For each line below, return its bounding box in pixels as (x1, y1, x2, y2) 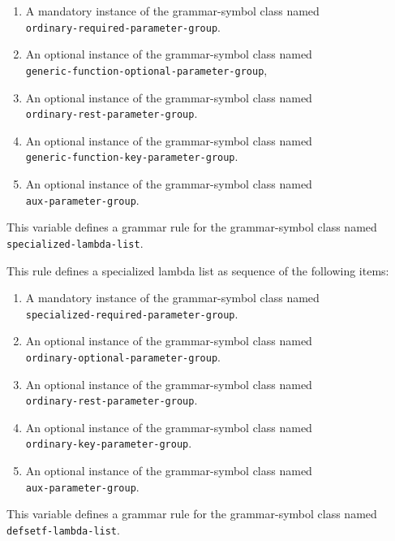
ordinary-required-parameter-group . (25, 18, 221, 35)
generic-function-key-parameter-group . (25, 148, 238, 165)
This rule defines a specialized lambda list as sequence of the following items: (6, 262, 389, 279)
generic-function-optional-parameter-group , (25, 61, 268, 78)
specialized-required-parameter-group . (25, 305, 238, 322)
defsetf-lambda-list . (6, 521, 120, 538)
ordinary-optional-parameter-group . (25, 348, 221, 365)
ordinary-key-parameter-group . (25, 435, 192, 452)
